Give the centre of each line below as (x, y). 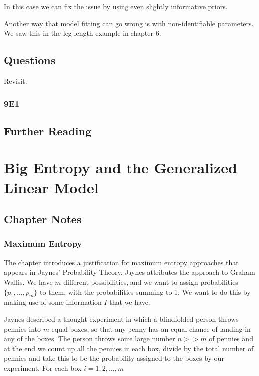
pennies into (22, 328)
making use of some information (53, 302)
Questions (30, 60)
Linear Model (51, 187)
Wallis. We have (28, 281)
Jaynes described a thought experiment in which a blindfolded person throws (121, 318)
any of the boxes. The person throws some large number (90, 338)
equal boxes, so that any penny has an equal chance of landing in (151, 328)
